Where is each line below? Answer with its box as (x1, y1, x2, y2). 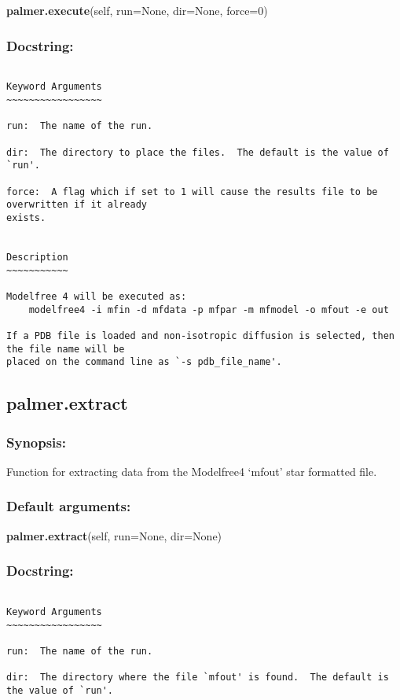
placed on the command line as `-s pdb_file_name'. (6, 356, 282, 368)
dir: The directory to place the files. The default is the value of (6, 146, 389, 158)
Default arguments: (6, 496, 131, 516)
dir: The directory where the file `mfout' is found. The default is (6, 672, 389, 683)
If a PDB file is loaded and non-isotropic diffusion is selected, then (6, 330, 394, 341)
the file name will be (6, 343, 125, 355)
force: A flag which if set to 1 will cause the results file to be (6, 186, 378, 197)
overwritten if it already (6, 199, 147, 211)
